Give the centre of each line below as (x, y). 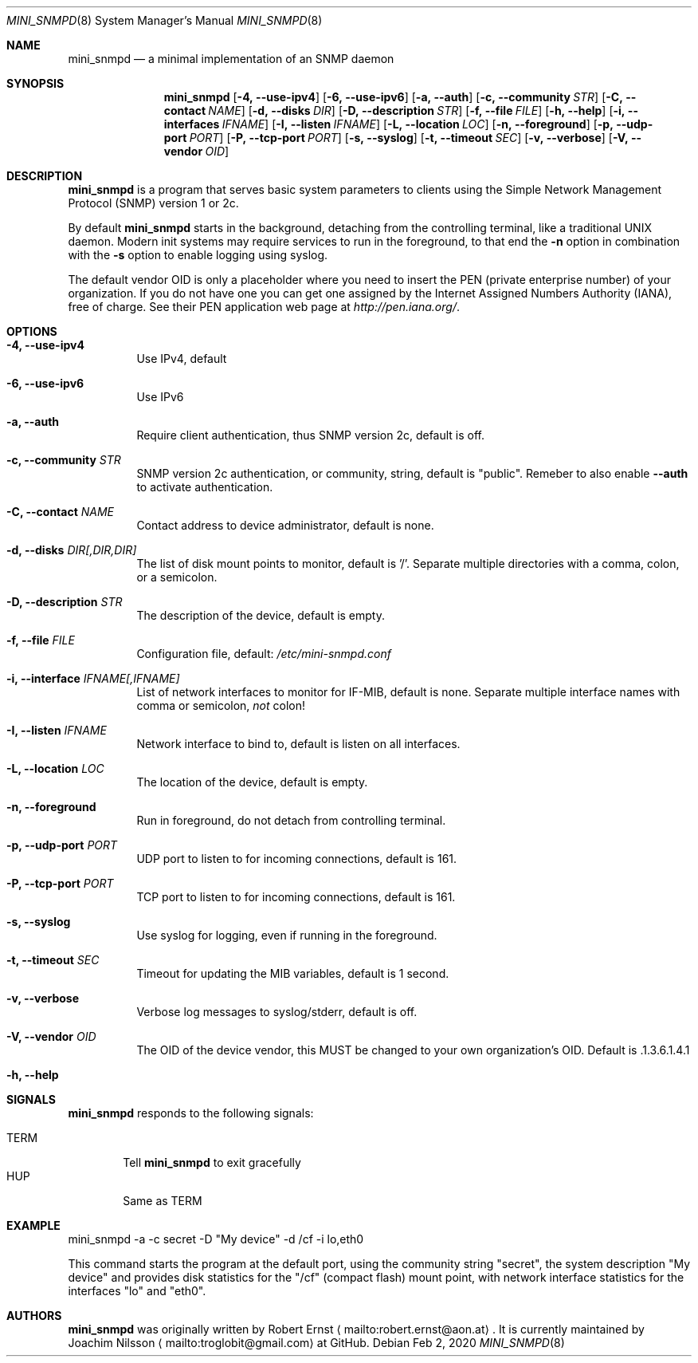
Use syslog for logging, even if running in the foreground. (287, 935)
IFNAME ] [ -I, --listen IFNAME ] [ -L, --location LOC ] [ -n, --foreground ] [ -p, (418, 124)
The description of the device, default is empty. (261, 615)
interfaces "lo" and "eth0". (137, 1291)
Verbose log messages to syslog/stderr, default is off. (277, 1012)
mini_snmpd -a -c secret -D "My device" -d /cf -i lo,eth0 (216, 1239)
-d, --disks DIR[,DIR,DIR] (72, 550)
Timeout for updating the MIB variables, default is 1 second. (293, 973)
